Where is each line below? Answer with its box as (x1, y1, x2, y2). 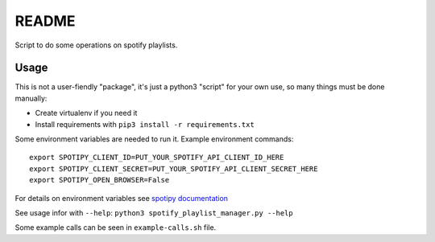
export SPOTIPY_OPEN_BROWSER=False (29, 175, 170, 185)
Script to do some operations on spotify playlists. (14, 40, 178, 50)
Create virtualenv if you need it (35, 109, 138, 118)
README (14, 12, 76, 30)
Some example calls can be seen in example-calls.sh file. (14, 223, 217, 232)
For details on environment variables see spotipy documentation (14, 193, 229, 203)
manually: (14, 93, 48, 103)
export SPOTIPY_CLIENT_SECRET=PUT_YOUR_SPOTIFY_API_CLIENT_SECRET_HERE (29, 164, 318, 173)
